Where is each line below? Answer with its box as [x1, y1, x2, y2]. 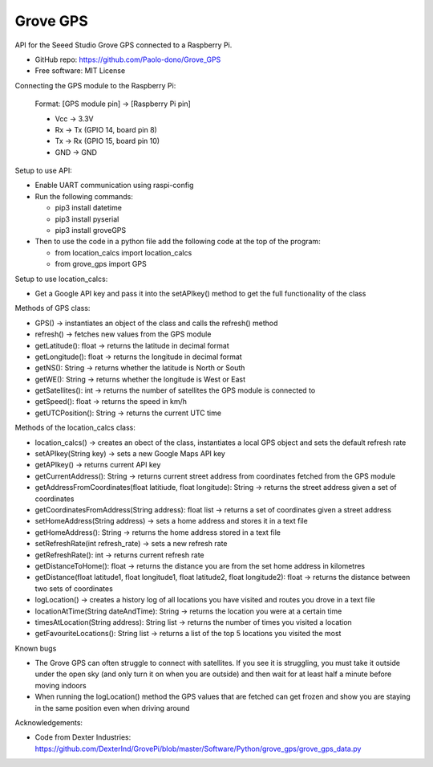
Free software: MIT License [34, 66, 126, 75]
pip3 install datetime [55, 203, 122, 213]
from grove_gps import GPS [55, 259, 148, 269]
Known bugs [14, 643, 57, 653]
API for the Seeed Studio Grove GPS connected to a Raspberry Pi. [14, 40, 233, 50]
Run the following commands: [34, 191, 134, 201]
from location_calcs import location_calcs [55, 247, 192, 257]
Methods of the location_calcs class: [14, 422, 136, 433]
